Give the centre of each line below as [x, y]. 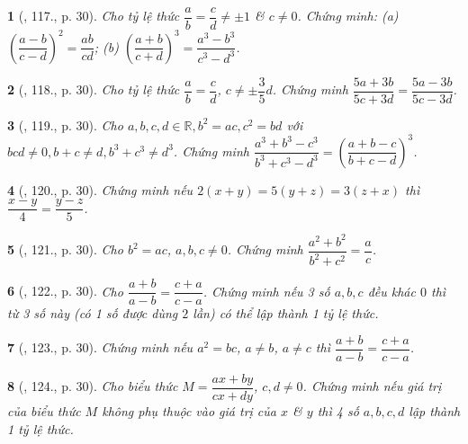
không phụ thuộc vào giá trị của [189, 411]
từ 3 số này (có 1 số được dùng [93, 313]
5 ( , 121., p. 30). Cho [65, 249]
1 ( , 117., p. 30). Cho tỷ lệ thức [94, 16]
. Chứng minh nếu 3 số [266, 291]
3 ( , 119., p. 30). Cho [65, 124]
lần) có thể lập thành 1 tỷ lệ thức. [286, 313]
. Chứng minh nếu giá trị [372, 386]
